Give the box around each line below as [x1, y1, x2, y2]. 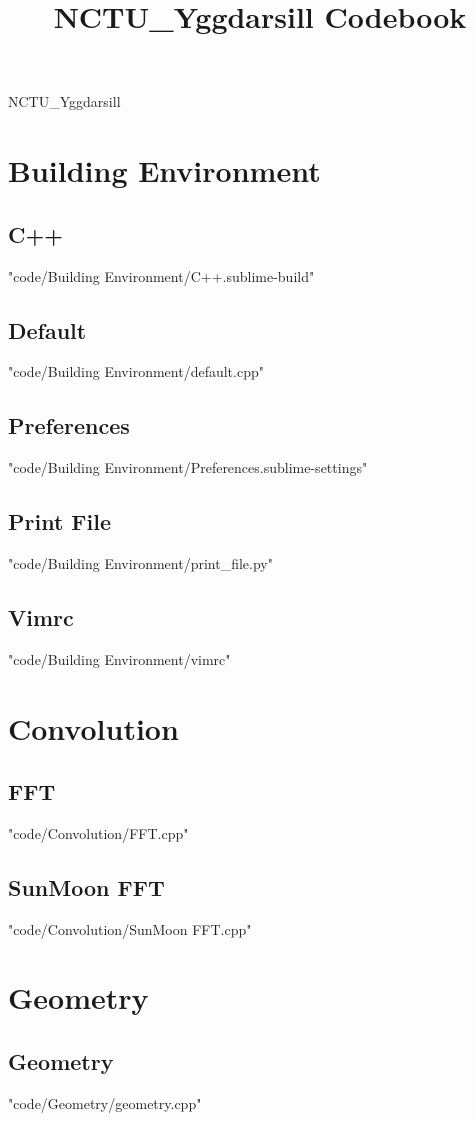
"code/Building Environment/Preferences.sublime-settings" [8, 457, 368, 478]
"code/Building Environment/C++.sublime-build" [8, 265, 315, 286]
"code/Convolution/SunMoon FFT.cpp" [8, 918, 252, 939]
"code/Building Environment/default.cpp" [8, 361, 264, 382]
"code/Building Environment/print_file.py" [8, 552, 273, 573]
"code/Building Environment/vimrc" [8, 648, 231, 669]
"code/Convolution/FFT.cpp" [8, 822, 189, 843]
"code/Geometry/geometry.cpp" [8, 1092, 202, 1113]
